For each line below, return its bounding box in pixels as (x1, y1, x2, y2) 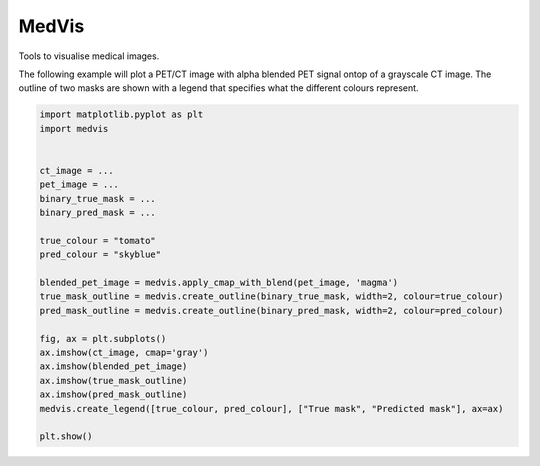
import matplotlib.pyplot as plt (39, 109, 204, 120)
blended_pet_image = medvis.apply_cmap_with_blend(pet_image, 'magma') (39, 277, 399, 288)
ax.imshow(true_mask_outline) (39, 375, 188, 386)
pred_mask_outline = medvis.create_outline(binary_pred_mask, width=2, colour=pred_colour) (39, 305, 504, 316)
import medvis (39, 123, 109, 134)
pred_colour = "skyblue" (39, 249, 162, 260)
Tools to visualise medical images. (18, 50, 160, 62)
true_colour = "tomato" (39, 235, 157, 246)
